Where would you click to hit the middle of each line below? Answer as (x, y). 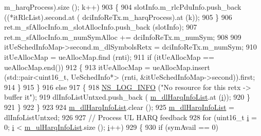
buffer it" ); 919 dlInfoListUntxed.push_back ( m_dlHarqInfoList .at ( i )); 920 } (127, 97)
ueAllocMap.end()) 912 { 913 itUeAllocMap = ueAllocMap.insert (107, 67)
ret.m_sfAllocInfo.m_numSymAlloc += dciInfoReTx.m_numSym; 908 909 (123, 37)
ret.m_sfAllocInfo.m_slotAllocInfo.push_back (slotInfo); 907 (101, 27)
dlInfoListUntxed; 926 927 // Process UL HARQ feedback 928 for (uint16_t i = (130, 117)
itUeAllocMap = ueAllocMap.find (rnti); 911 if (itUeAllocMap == (109, 56)
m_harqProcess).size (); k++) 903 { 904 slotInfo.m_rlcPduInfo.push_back (123, 7)
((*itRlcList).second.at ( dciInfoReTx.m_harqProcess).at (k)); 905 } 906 (118, 17)
